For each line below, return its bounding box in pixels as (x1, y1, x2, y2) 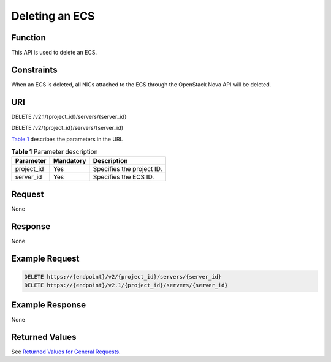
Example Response (11, 300, 86, 310)
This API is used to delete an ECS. (11, 49, 97, 56)
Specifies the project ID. (93, 165, 162, 173)
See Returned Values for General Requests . (11, 348, 121, 355)
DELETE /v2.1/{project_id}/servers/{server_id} (11, 113, 127, 120)
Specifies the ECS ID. (93, 173, 154, 181)
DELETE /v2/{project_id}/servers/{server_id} (11, 124, 124, 132)
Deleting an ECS (11, 9, 95, 23)
